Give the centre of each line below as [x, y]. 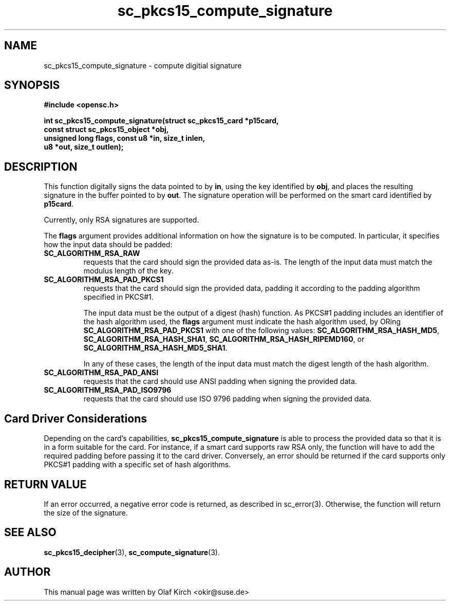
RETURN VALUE [45, 484]
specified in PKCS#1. [118, 297]
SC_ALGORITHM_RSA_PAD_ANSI [101, 373]
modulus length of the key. [128, 271]
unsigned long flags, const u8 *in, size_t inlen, [125, 138]
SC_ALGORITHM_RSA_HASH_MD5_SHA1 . [155, 348]
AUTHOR [27, 572]
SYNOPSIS [32, 85]
